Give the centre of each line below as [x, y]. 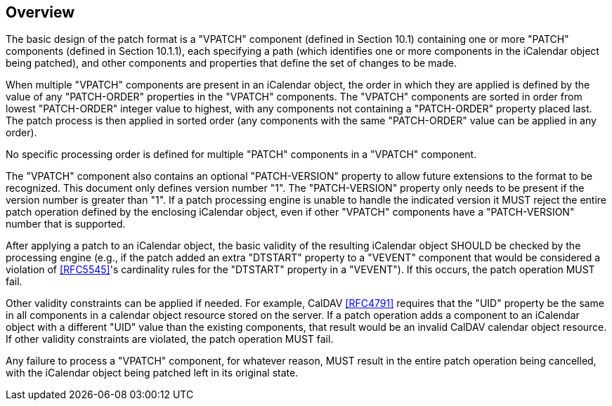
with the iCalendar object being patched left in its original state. [152, 373]
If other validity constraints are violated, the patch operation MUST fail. [170, 339]
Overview [40, 12]
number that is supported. [66, 224]
